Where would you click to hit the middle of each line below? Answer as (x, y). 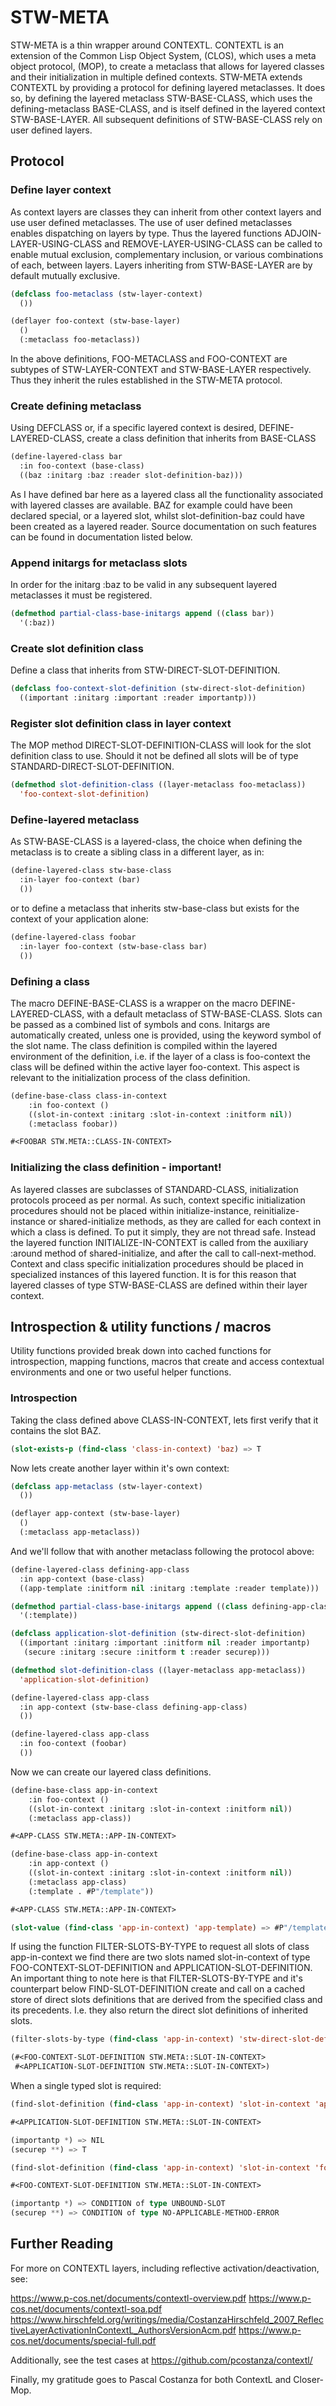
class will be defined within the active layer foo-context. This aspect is (155, 1067)
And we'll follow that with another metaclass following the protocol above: (162, 1551)
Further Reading (62, 2244)
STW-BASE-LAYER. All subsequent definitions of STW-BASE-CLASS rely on (166, 119)
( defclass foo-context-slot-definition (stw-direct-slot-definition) (158, 689)
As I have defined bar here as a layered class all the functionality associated (167, 494)
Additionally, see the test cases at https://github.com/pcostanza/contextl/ (161, 2360)
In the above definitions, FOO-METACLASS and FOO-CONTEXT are (149, 359)
